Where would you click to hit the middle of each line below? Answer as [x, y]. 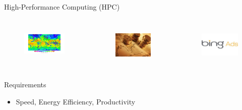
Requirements [25, 85]
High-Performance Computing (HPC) [62, 7]
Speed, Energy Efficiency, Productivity [76, 102]
